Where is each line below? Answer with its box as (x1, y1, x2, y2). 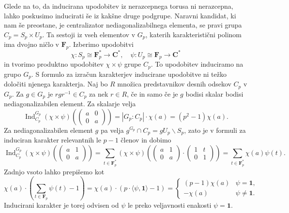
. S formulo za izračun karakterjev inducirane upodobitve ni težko (31, 69, 227, 79)
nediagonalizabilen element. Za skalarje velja (4, 99, 136, 109)
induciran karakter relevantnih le (4, 135, 101, 145)
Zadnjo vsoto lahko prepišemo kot (4, 166, 105, 176)
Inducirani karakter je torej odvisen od (4, 199, 119, 210)
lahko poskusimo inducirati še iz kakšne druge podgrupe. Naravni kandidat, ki (4, 10, 236, 20)
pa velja (100, 125, 124, 135)
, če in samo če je (127, 88, 178, 99)
